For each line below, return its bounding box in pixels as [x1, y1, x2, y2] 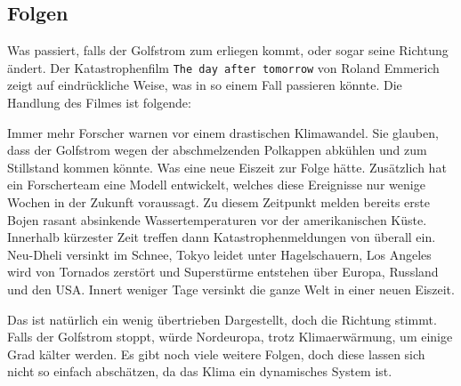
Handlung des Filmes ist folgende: [7, 93, 191, 112]
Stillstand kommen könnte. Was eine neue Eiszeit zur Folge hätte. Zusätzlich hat [7, 157, 447, 176]
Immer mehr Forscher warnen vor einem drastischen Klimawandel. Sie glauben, [7, 123, 439, 141]
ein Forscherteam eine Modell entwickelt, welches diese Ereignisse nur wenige [7, 175, 425, 194]
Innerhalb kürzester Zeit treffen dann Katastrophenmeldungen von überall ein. [7, 228, 436, 246]
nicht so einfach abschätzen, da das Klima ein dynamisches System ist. [7, 362, 392, 381]
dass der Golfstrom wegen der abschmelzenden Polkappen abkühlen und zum [7, 141, 427, 159]
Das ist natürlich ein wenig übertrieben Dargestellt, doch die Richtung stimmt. [7, 310, 437, 328]
